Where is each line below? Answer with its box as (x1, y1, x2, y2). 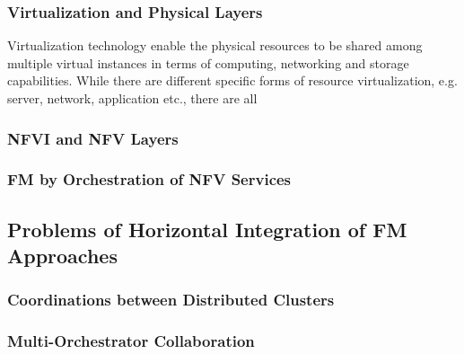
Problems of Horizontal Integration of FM (7, 215, 407, 243)
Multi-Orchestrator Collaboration (7, 330, 255, 352)
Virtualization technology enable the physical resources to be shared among (7, 36, 423, 55)
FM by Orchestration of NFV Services (7, 168, 292, 190)
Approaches (7, 242, 118, 270)
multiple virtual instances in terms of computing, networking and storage (7, 53, 409, 72)
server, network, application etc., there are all (7, 89, 258, 107)
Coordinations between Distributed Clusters (7, 288, 335, 311)
